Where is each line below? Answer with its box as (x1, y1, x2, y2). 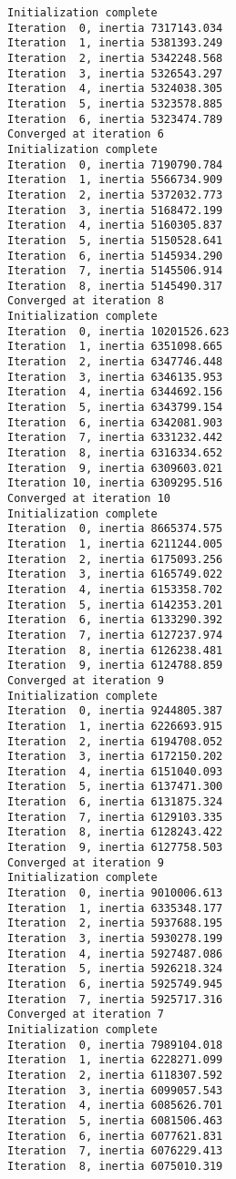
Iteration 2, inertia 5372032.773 (7, 188, 223, 201)
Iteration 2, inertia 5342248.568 (7, 51, 223, 65)
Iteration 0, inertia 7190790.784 (7, 158, 223, 171)
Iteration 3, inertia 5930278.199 (7, 932, 223, 946)
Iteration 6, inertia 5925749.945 (7, 978, 223, 990)
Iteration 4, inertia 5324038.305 (7, 82, 223, 96)
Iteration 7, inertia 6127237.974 (7, 628, 223, 641)
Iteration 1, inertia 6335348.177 (7, 901, 223, 915)
